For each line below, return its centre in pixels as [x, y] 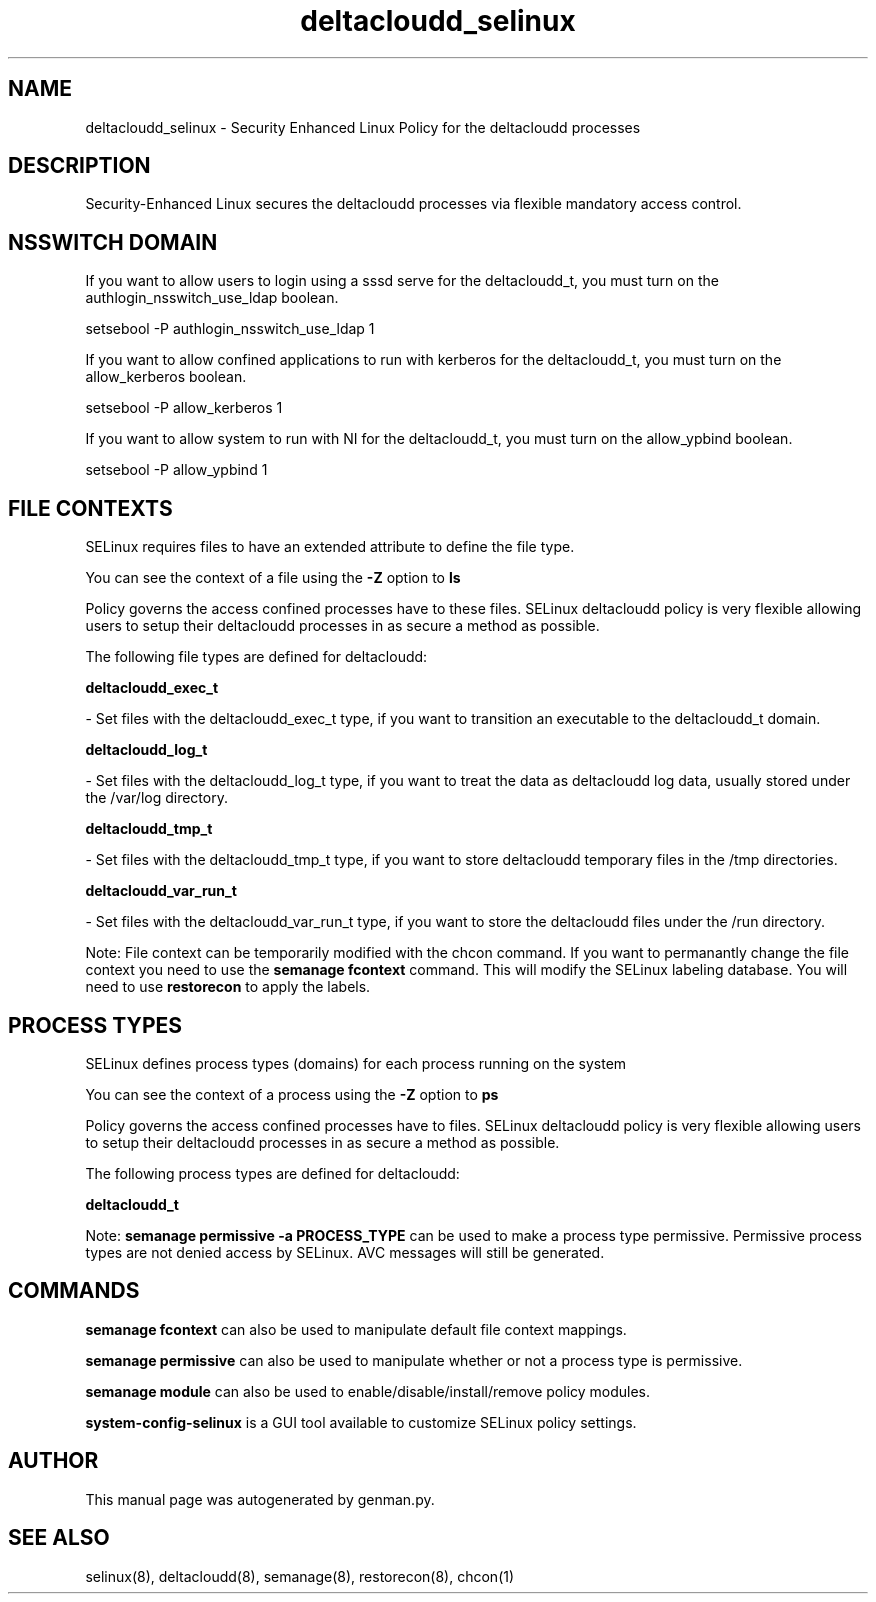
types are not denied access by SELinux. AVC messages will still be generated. [345, 1252]
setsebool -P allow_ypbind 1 [176, 470]
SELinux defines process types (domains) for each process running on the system [356, 1063]
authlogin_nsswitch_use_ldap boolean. [212, 298]
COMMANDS [74, 1291]
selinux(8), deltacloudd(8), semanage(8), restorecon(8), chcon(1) [300, 1576]
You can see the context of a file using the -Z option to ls [273, 578]
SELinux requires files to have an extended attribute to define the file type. [330, 547]
